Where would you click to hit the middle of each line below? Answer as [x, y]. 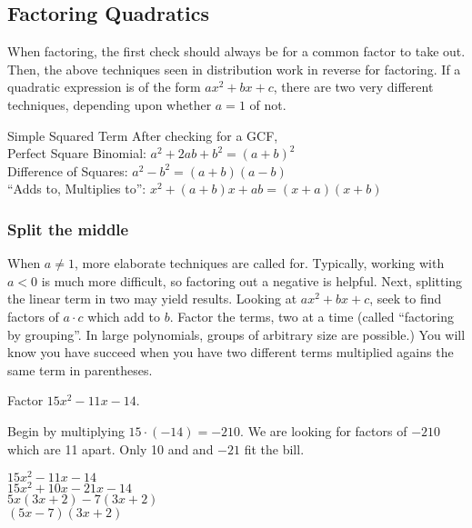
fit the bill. [274, 448]
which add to [124, 316]
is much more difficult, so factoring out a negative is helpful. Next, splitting [252, 280]
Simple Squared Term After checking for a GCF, [143, 135]
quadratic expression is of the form [104, 87]
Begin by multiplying [66, 430]
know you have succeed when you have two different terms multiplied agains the [231, 352]
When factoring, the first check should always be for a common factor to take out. [236, 51]
